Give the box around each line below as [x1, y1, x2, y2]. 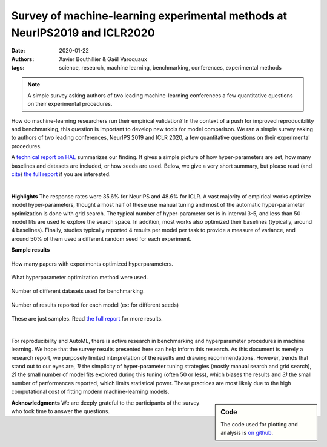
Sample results [11, 246, 50, 253]
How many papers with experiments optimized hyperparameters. [11, 260, 174, 267]
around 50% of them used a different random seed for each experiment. [11, 235, 192, 242]
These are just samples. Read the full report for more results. [11, 315, 163, 322]
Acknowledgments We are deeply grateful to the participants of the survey [11, 399, 200, 406]
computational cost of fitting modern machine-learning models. [11, 388, 170, 396]
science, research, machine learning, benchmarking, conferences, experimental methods [59, 64, 282, 71]
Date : [11, 47, 25, 54]
